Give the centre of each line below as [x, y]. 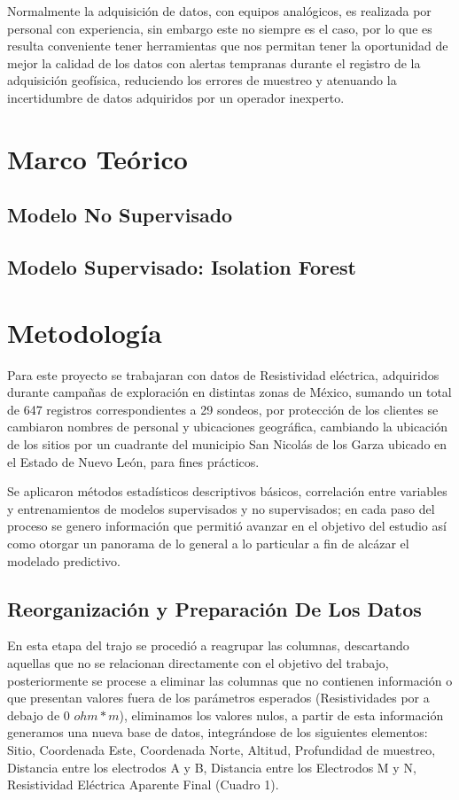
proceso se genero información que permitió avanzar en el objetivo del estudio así [227, 526]
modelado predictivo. [64, 560]
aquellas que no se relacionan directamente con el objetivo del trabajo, [198, 662]
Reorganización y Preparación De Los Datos [214, 608]
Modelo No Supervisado [120, 215]
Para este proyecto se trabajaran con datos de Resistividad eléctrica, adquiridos [223, 374]
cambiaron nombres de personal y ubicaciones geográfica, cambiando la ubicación [227, 427]
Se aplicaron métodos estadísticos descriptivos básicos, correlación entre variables [227, 491]
